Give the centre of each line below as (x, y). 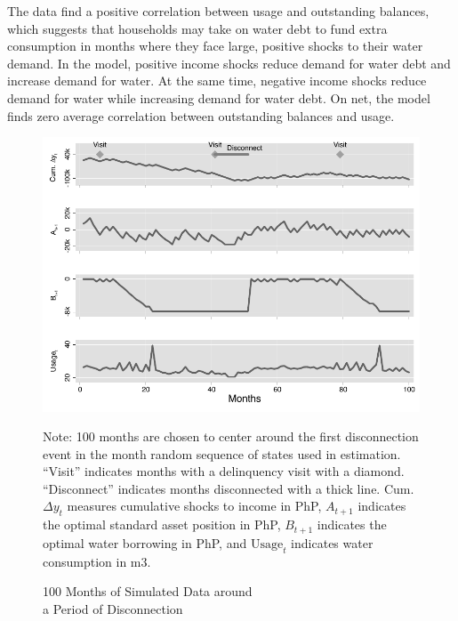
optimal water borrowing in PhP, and (145, 542)
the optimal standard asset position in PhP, (162, 524)
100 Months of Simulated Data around (148, 591)
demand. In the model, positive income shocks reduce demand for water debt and (229, 63)
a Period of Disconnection (113, 608)
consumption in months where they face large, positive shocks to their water (215, 46)
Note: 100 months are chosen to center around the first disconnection (231, 436)
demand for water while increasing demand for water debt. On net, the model (219, 97)
